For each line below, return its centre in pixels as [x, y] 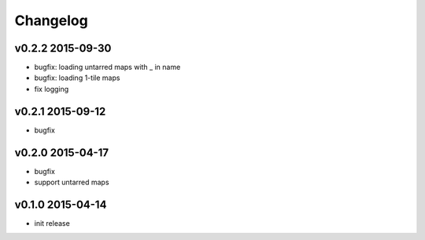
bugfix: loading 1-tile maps [77, 78]
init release [52, 223]
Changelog [51, 20]
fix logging [52, 89]
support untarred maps [72, 182]
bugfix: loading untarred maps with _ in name [107, 67]
